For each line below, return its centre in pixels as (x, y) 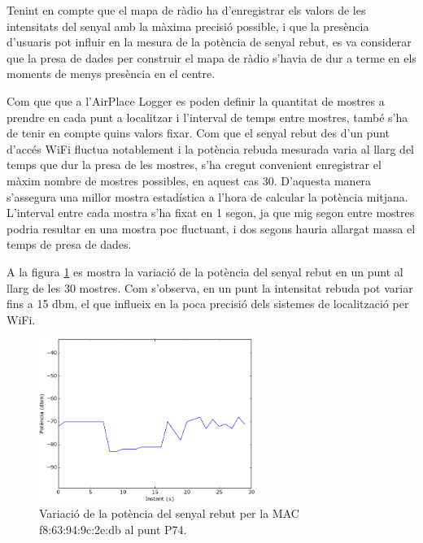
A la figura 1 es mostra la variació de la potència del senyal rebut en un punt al (205, 271)
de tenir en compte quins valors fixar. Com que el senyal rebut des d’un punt (198, 133)
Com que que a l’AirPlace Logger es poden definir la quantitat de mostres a (196, 100)
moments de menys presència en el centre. (111, 74)
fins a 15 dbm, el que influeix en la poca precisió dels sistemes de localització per (208, 304)
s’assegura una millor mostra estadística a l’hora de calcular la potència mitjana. (207, 196)
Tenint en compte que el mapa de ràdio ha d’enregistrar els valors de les (186, 10)
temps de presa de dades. (69, 244)
